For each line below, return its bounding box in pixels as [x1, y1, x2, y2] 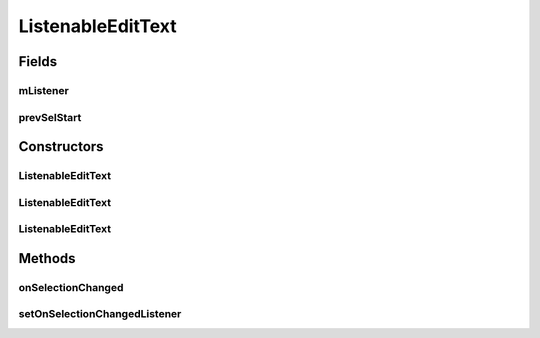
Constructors [18, 138, 104, 155]
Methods [18, 250, 76, 267]
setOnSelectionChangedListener [18, 307, 182, 321]
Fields [18, 53, 58, 70]
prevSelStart [18, 110, 82, 124]
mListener [18, 83, 69, 97]
